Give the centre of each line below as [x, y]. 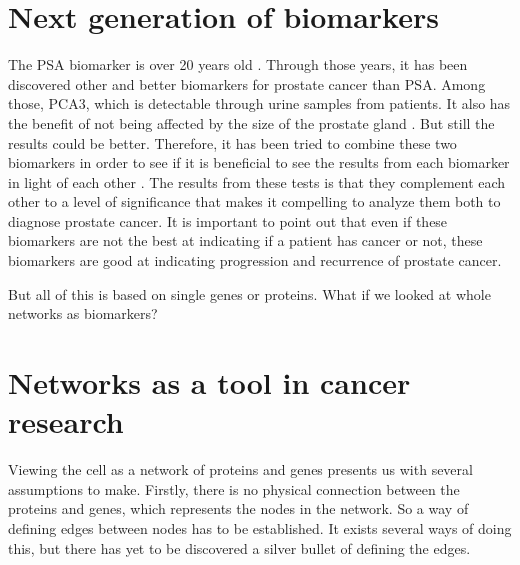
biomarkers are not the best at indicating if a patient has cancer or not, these [245, 240]
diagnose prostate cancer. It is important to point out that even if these [228, 220]
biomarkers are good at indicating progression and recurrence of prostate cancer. [255, 260]
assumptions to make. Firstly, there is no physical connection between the [234, 488]
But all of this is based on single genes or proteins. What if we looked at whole [249, 293]
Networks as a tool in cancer [209, 382]
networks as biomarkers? [83, 313]
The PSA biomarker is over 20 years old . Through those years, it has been [238, 64]
